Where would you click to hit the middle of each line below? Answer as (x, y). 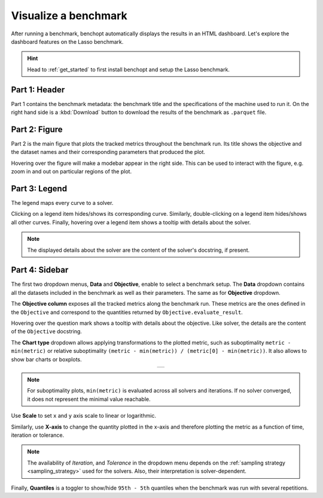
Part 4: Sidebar (40, 270)
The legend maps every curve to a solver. (62, 203)
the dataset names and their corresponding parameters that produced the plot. (108, 152)
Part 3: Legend (39, 188)
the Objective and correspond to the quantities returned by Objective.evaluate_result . (127, 312)
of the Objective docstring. (46, 331)
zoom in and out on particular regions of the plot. (71, 171)
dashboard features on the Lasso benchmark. (67, 41)
